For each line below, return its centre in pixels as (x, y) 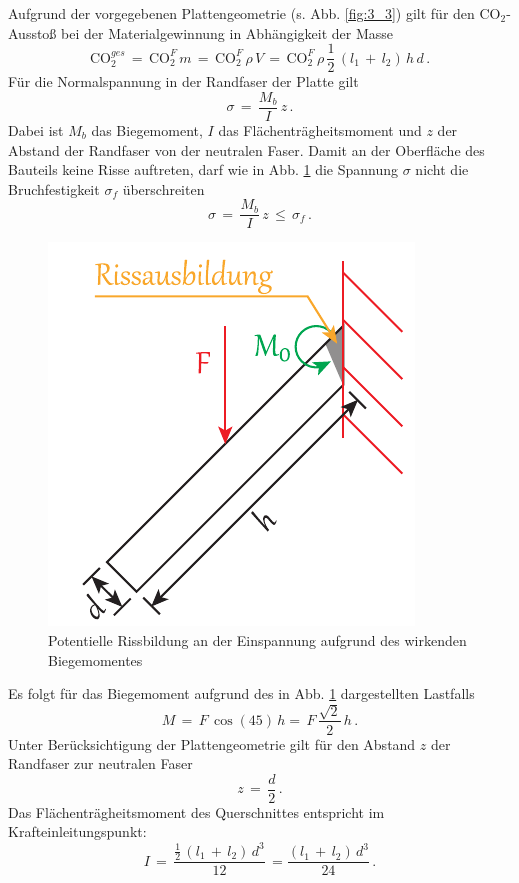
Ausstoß (32, 32)
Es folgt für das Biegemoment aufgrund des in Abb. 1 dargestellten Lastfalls (241, 693)
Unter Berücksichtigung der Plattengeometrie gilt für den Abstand (212, 743)
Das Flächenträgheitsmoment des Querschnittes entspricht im (196, 811)
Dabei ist (36, 129)
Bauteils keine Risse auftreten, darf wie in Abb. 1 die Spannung (203, 169)
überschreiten (163, 188)
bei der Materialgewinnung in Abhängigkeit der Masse (227, 32)
